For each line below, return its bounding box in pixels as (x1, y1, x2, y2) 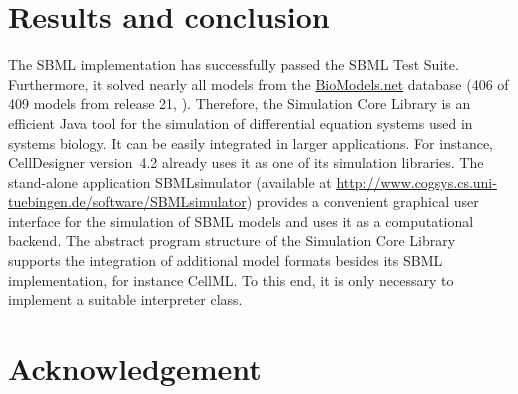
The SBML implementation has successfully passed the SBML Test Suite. (8, 54, 459, 75)
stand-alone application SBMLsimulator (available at (8, 171, 332, 192)
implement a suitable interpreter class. (8, 289, 243, 310)
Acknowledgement (8, 348, 262, 389)
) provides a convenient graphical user (246, 191, 479, 212)
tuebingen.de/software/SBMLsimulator (8, 191, 247, 212)
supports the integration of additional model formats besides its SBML (8, 250, 443, 271)
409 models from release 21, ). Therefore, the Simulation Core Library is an (8, 93, 471, 114)
